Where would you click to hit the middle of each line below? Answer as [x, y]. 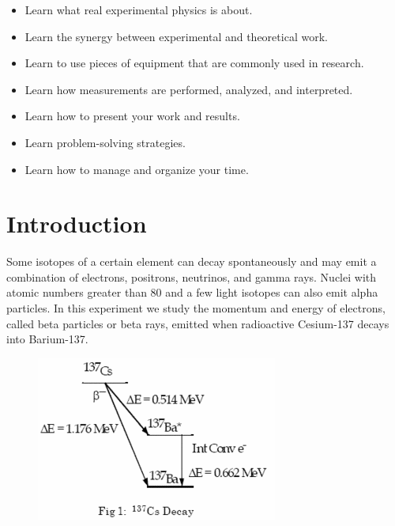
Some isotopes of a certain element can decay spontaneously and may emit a [192, 261]
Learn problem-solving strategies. [105, 142]
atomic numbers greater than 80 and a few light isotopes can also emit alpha [192, 292]
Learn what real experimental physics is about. [139, 9]
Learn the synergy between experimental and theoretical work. [176, 36]
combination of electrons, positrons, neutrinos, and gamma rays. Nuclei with [192, 276]
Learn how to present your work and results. [132, 116]
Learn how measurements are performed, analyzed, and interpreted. [189, 89]
